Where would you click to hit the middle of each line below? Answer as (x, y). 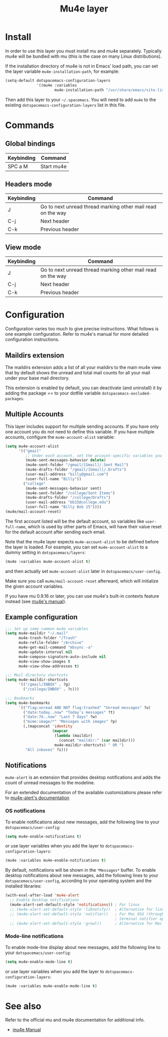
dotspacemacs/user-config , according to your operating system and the (78, 881)
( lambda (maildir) (73, 735)
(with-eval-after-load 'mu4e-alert (42, 895)
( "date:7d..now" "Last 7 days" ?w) (60, 717)
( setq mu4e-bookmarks (28, 703)
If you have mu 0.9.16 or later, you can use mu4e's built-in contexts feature (82, 596)
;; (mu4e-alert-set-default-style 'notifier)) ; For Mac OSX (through (87, 914)
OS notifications (25, 811)
